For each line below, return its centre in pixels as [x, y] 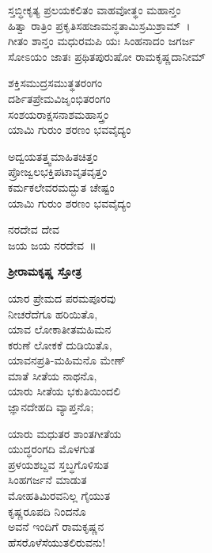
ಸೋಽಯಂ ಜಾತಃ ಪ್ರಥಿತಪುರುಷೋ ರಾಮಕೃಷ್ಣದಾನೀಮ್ [107, 56]
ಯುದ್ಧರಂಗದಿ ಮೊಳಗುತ [52, 449]
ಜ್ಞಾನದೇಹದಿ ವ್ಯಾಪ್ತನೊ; [51, 407]
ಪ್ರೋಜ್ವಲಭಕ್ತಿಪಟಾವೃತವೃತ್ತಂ [58, 172]
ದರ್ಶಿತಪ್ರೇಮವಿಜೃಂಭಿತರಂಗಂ [59, 98]
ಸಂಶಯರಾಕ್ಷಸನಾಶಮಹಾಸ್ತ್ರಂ [59, 114]
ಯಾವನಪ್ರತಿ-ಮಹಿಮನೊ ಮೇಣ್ [67, 360]
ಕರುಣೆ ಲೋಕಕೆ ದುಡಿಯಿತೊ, [60, 344]
